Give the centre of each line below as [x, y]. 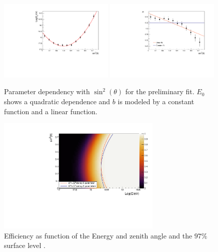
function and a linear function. [51, 111]
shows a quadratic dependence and [57, 101]
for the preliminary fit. [160, 91]
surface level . [25, 245]
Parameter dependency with [47, 91]
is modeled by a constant [156, 101]
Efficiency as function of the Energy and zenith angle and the [98, 235]
